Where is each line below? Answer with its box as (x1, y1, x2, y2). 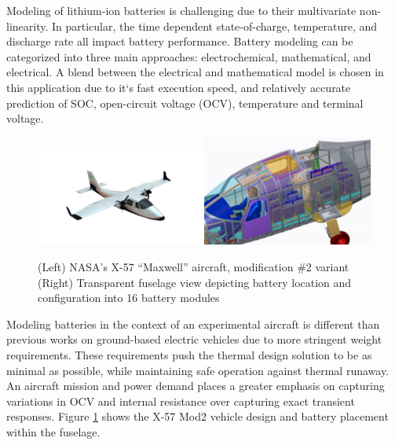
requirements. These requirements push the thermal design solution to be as (6, 347, 372, 363)
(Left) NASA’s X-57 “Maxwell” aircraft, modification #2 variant (38, 259, 349, 275)
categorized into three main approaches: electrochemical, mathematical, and (6, 48, 371, 64)
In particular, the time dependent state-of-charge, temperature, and (52, 17, 378, 34)
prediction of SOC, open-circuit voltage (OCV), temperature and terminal (6, 94, 364, 111)
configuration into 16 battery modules (38, 289, 220, 306)
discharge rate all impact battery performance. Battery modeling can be (6, 33, 353, 50)
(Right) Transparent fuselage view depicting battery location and (38, 274, 352, 290)
